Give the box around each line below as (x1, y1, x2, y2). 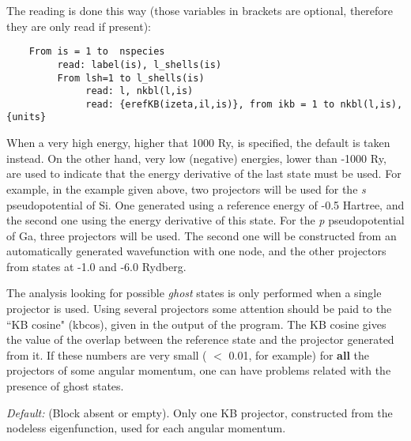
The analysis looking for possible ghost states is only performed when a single (6, 285, 382, 301)
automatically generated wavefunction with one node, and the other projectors (6, 243, 386, 259)
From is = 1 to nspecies (28, 46, 165, 58)
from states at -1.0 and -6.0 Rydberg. (6, 258, 187, 274)
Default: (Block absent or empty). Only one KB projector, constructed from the (6, 404, 393, 420)
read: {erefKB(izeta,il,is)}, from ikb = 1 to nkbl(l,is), (85, 98, 403, 110)
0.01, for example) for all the (228, 346, 369, 363)
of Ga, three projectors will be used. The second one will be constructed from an (6, 227, 397, 243)
